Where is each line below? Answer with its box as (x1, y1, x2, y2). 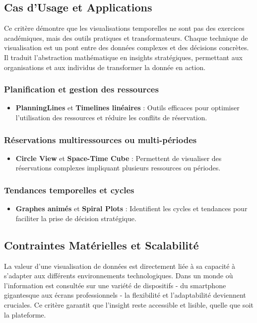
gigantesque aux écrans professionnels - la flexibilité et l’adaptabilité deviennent (4, 290, 246, 300)
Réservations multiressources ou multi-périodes (4, 133, 197, 146)
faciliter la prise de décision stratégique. (15, 213, 136, 223)
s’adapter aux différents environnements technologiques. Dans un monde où (4, 270, 233, 281)
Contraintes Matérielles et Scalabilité (4, 237, 199, 252)
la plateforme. (4, 309, 46, 320)
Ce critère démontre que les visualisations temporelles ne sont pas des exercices (4, 23, 245, 33)
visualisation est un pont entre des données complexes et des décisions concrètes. (4, 42, 249, 53)
